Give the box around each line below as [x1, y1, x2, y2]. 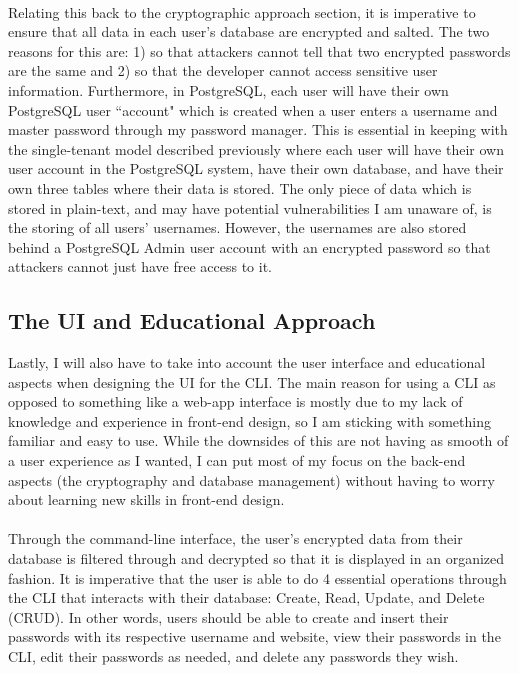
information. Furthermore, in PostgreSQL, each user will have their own [8, 79, 449, 100]
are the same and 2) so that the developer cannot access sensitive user [8, 60, 438, 81]
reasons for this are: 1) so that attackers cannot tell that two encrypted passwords [8, 40, 511, 61]
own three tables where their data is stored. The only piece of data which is [8, 177, 472, 198]
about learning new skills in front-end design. [8, 489, 285, 510]
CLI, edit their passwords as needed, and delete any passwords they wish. [8, 646, 459, 667]
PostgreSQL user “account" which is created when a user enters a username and [8, 99, 498, 120]
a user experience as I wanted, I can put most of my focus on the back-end [8, 450, 466, 471]
